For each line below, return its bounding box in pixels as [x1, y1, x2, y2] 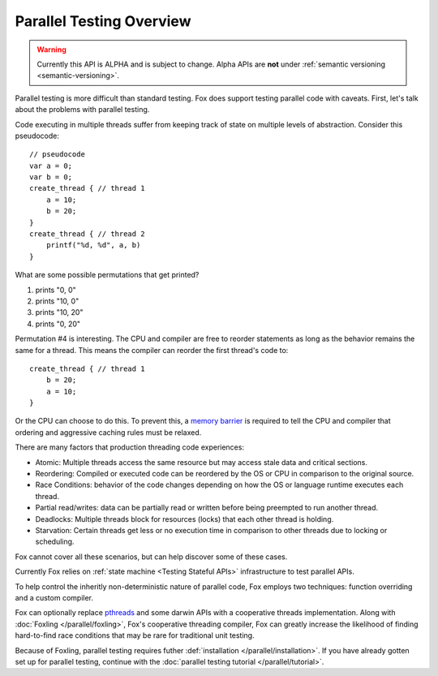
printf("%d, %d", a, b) [45, 240, 141, 250]
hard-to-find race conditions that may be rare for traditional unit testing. [15, 631, 255, 640]
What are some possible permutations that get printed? [15, 270, 200, 280]
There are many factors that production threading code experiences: [15, 442, 245, 452]
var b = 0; [29, 173, 73, 182]
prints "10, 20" [35, 308, 84, 317]
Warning [36, 45, 67, 54]
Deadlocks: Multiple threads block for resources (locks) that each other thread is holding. [35, 514, 334, 523]
